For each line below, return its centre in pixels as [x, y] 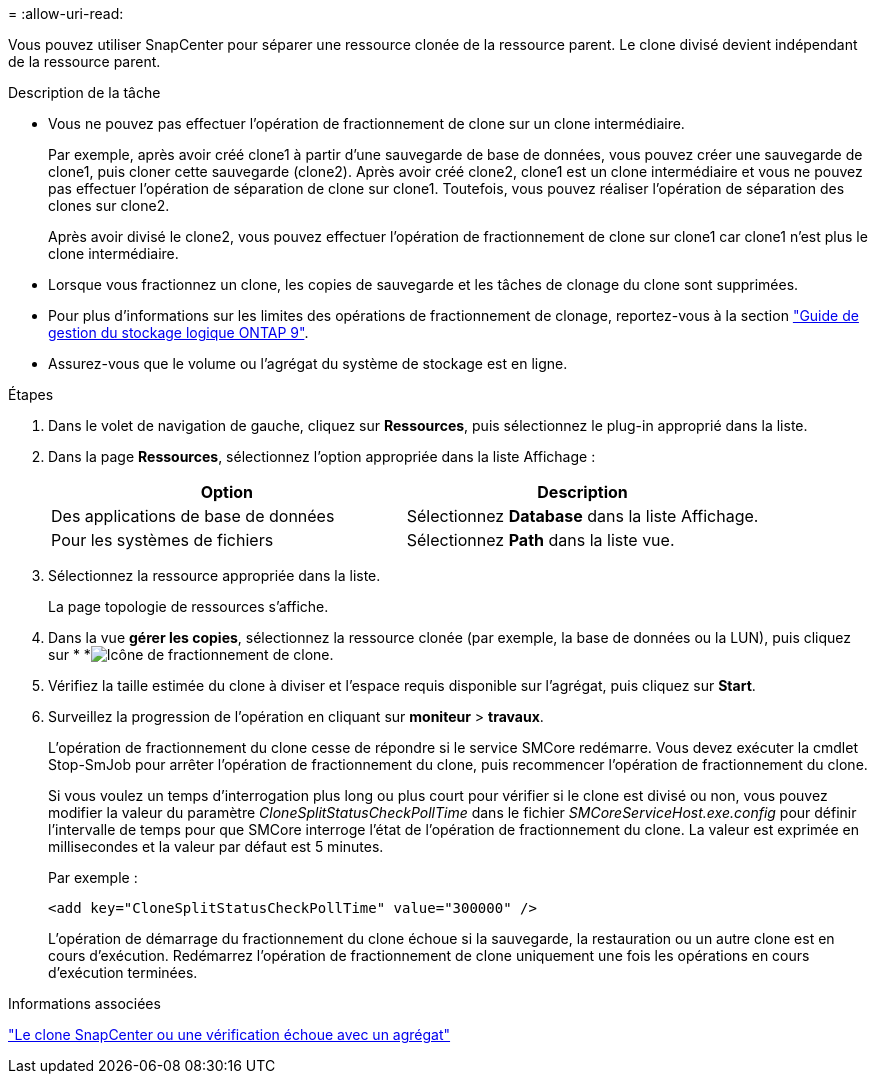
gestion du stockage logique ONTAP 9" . [178, 332]
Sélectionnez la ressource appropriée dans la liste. [214, 575]
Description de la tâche [84, 92]
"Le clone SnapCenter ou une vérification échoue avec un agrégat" [229, 1034]
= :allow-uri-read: [66, 13]
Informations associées [84, 1003]
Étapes [31, 394]
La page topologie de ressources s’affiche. [188, 606]
